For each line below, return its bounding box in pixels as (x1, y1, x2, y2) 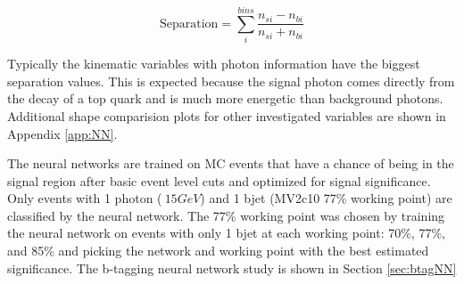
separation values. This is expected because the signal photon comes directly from (7, 71, 455, 90)
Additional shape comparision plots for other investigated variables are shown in (7, 106, 446, 125)
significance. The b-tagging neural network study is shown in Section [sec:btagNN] (7, 258, 457, 277)
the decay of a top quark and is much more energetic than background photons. (7, 89, 443, 108)
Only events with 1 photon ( (7, 189, 162, 207)
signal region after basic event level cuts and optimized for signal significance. (7, 171, 431, 190)
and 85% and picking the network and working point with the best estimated (7, 241, 429, 260)
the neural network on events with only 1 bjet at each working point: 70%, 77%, (7, 223, 445, 242)
